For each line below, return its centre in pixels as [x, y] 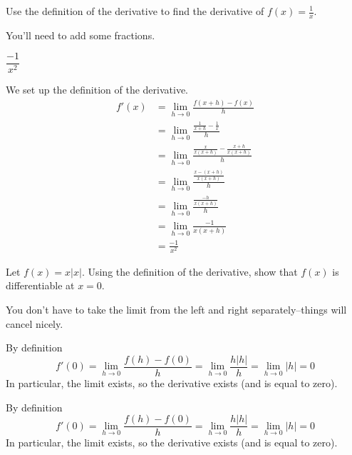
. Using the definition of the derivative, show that [190, 271]
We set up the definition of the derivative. [97, 90]
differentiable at [40, 285]
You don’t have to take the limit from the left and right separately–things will [176, 310]
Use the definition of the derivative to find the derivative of [135, 11]
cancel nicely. [35, 323]
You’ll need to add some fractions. [81, 35]
